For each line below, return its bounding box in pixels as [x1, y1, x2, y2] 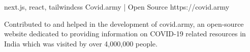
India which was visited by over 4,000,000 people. [4, 38, 158, 48]
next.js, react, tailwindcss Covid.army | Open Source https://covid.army [4, 2, 230, 12]
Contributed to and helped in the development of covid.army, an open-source [4, 18, 244, 29]
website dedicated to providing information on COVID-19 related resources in [4, 28, 246, 39]
